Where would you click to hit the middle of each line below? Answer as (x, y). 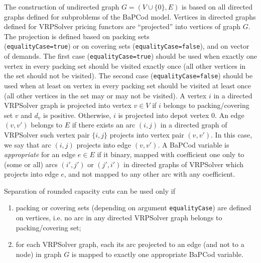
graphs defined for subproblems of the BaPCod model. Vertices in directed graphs (130, 16)
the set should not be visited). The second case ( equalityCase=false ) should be (128, 76)
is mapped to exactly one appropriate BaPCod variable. (157, 254)
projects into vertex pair (147, 134)
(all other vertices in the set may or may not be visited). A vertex (105, 95)
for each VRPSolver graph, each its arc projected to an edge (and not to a (130, 244)
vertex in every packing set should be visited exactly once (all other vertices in (125, 65)
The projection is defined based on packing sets (77, 36)
